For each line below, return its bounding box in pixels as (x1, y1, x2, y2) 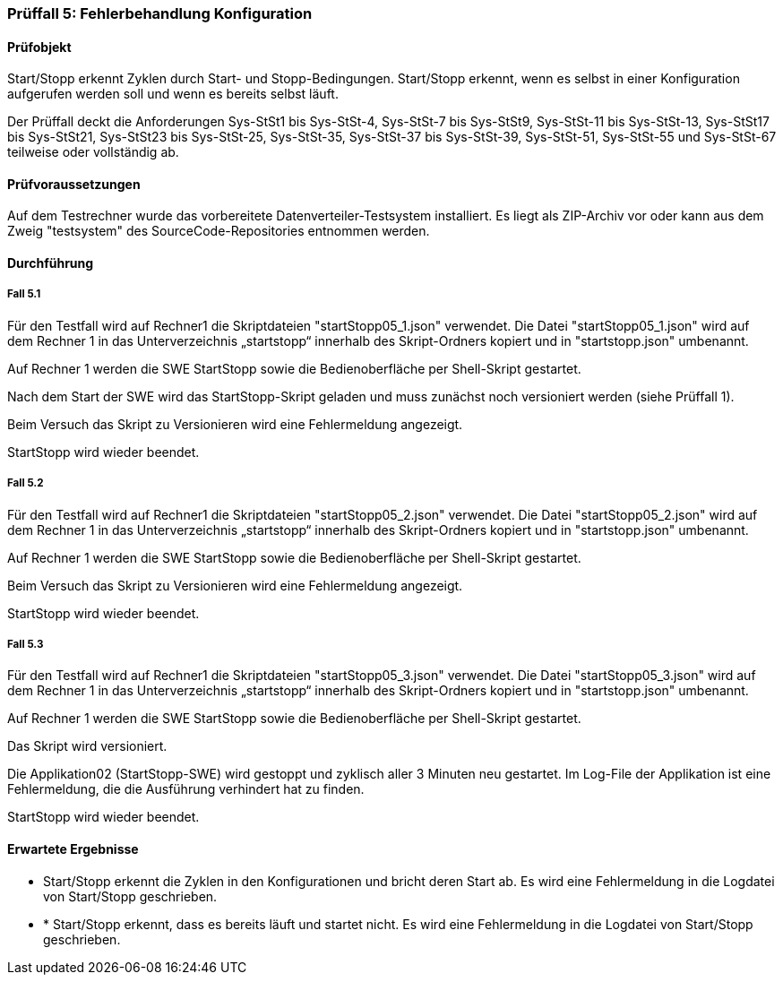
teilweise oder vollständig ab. (7, 144, 179, 160)
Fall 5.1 (7, 288, 41, 301)
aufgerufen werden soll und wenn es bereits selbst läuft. (7, 86, 339, 102)
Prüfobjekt (7, 39, 72, 55)
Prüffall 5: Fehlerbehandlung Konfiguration (7, 4, 313, 22)
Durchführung (7, 255, 94, 271)
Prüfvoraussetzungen (7, 176, 141, 192)
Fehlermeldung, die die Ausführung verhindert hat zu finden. (7, 781, 365, 797)
